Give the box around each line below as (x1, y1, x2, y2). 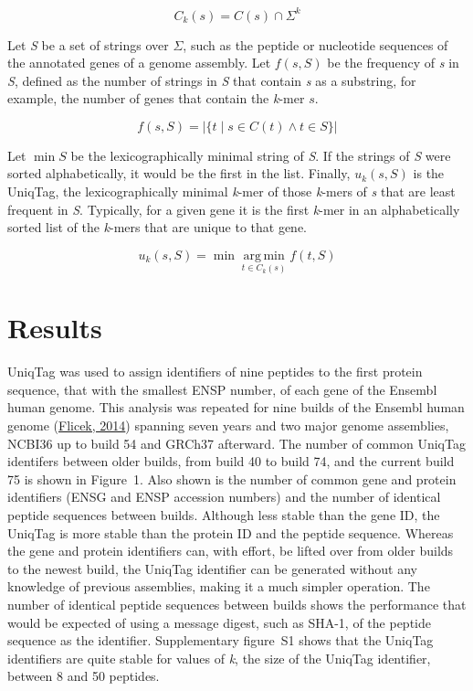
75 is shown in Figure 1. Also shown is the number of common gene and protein (7, 469, 457, 488)
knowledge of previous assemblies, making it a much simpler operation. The (7, 577, 430, 596)
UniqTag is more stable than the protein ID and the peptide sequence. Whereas (7, 523, 454, 542)
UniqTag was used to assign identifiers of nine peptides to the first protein (7, 362, 423, 381)
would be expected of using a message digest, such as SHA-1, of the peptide (7, 612, 431, 632)
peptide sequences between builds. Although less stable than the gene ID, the (7, 505, 440, 524)
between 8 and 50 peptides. (7, 666, 160, 686)
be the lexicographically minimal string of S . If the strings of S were (70, 145, 451, 165)
